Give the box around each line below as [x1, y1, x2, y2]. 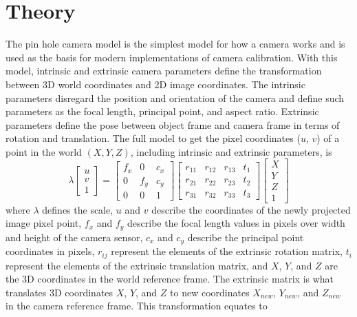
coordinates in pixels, [6, 244, 95, 258]
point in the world [6, 144, 82, 158]
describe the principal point [187, 229, 304, 244]
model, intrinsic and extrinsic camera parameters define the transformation [6, 63, 322, 78]
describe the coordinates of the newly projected [151, 202, 351, 216]
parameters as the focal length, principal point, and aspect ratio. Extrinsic [6, 104, 319, 119]
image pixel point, [6, 216, 82, 230]
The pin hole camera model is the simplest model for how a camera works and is [6, 37, 345, 51]
